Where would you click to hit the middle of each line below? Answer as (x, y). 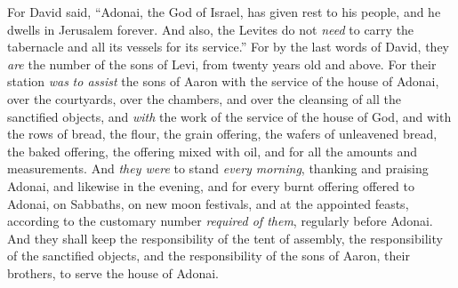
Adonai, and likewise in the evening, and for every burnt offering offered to (211, 185)
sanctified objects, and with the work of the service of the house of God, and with (229, 116)
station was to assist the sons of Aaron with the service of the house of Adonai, (223, 81)
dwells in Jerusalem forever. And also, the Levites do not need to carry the (211, 29)
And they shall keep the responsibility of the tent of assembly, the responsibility (225, 238)
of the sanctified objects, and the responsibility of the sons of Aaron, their (209, 256)
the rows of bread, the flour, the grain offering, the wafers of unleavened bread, (222, 134)
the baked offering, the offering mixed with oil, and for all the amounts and (213, 151)
